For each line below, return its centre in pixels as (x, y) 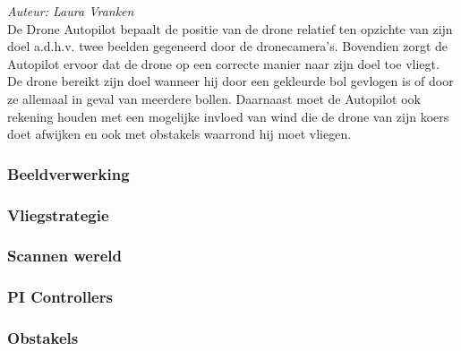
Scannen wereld (64, 256)
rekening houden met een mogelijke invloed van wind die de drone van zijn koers (228, 116)
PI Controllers (60, 297)
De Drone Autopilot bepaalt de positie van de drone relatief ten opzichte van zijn (230, 28)
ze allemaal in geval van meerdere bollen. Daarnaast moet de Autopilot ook (214, 98)
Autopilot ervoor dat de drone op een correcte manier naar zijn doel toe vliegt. (223, 63)
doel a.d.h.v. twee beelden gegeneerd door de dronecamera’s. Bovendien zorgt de (227, 46)
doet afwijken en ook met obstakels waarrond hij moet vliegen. (179, 134)
